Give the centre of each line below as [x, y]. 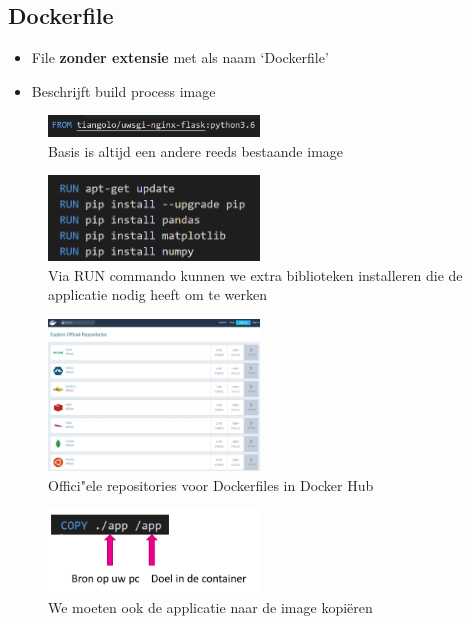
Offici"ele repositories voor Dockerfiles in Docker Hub [211, 484]
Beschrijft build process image [123, 90]
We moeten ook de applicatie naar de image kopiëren [210, 606]
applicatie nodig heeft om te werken [157, 294]
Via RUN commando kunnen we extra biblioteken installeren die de [255, 274]
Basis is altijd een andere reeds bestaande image [196, 150]
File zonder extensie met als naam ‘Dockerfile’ [180, 57]
